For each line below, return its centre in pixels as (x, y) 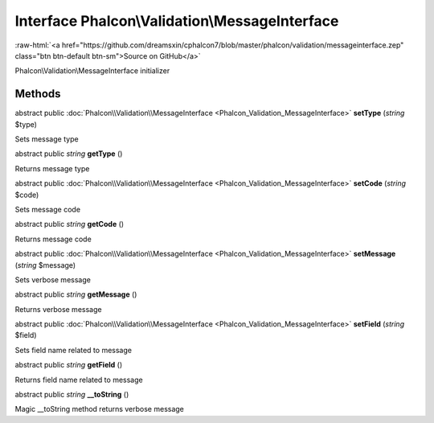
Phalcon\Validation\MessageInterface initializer (92, 71)
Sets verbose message (53, 279)
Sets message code (47, 209)
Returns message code (53, 239)
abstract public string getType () (69, 154)
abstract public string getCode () (70, 224)
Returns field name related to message (79, 380)
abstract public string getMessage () (76, 294)
